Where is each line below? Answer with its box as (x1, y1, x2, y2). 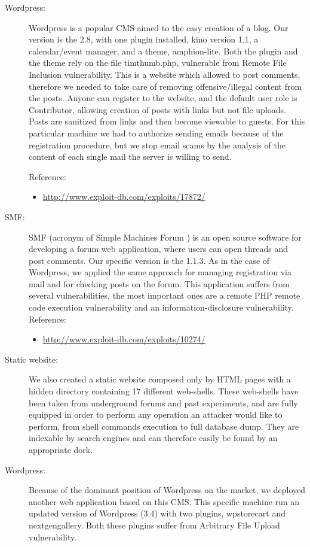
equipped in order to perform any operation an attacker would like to (29, 408, 283, 421)
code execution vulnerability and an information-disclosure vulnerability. (29, 301, 294, 314)
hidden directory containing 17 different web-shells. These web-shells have (29, 385, 299, 397)
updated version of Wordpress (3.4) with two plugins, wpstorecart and (29, 507, 286, 519)
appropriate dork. (29, 443, 93, 455)
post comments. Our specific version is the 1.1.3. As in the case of (29, 254, 270, 266)
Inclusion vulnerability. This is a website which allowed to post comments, (29, 68, 300, 80)
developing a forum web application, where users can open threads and (29, 242, 288, 255)
